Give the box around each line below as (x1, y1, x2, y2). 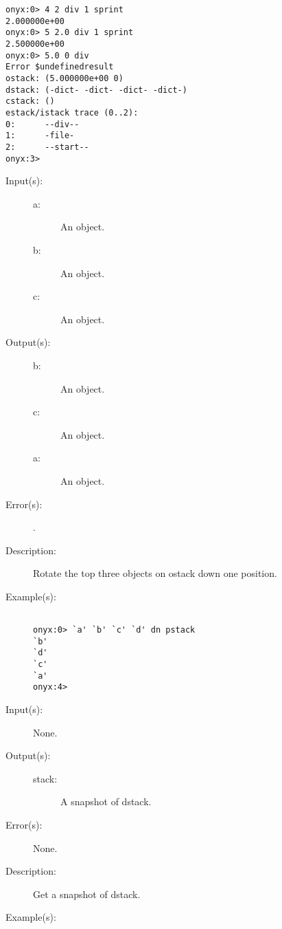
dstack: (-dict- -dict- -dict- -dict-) (5, 85, 187, 95)
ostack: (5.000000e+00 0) (5, 73, 124, 83)
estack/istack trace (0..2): (5, 107, 139, 118)
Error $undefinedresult (5, 62, 114, 72)
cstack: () (5, 96, 55, 107)
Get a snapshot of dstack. (33, 886, 141, 901)
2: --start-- (5, 142, 89, 152)
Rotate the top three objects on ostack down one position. (33, 566, 277, 580)
